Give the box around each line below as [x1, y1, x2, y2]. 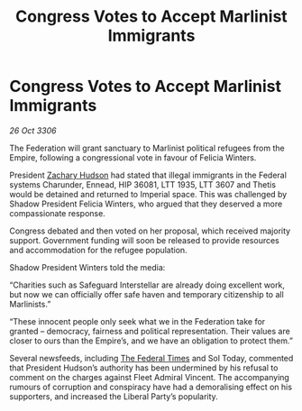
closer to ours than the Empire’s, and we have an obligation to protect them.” [9, 335, 293, 346]
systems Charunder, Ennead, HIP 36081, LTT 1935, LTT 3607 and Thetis [9, 178, 277, 190]
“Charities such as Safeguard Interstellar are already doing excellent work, [9, 279, 286, 290]
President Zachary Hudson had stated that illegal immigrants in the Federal [9, 169, 287, 180]
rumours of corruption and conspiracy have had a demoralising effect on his [9, 381, 293, 392]
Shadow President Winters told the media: [9, 261, 166, 272]
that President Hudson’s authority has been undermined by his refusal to [9, 362, 279, 373]
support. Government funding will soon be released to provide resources [9, 234, 279, 245]
